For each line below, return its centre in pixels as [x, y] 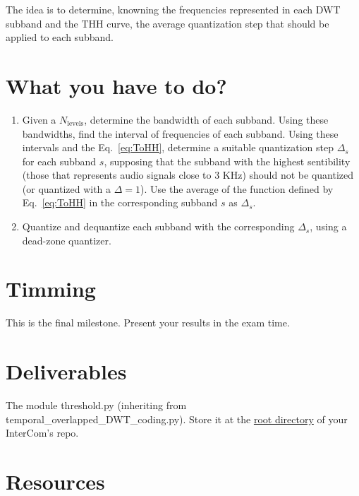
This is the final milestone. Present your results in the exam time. [148, 323]
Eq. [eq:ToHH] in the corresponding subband [120, 202]
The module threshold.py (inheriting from [96, 405]
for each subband [59, 161]
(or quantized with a [67, 188]
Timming [51, 289]
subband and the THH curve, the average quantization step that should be [168, 23]
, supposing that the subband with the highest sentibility [227, 161]
